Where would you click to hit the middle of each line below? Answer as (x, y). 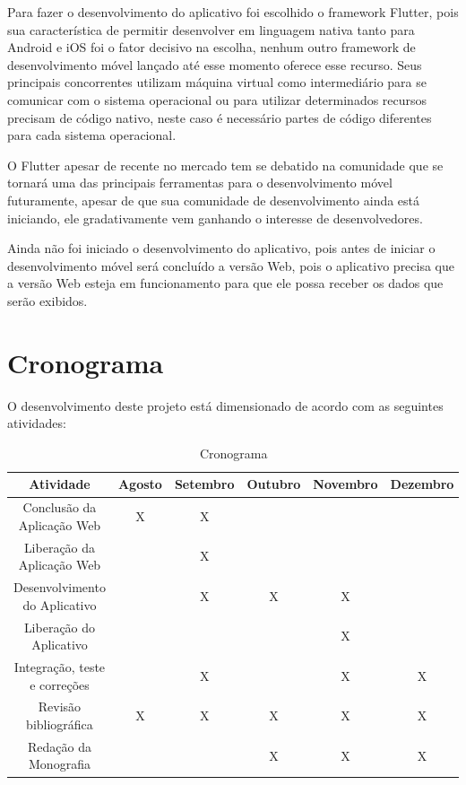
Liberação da (60, 547)
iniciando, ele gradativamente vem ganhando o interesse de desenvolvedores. (215, 218)
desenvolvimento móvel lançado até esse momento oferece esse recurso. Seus (215, 64)
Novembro (345, 484)
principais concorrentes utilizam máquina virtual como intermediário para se (217, 82)
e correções (60, 684)
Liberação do (60, 627)
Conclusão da (60, 507)
